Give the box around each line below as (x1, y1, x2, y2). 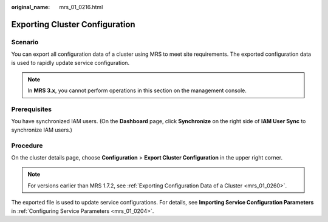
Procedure (11, 141, 43, 150)
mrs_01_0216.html (59, 4, 103, 10)
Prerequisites (11, 105, 52, 113)
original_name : (11, 4, 50, 10)
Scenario (11, 38, 39, 46)
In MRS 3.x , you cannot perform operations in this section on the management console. (27, 87, 247, 94)
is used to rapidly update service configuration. (11, 59, 130, 66)
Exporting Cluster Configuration (11, 19, 136, 30)
